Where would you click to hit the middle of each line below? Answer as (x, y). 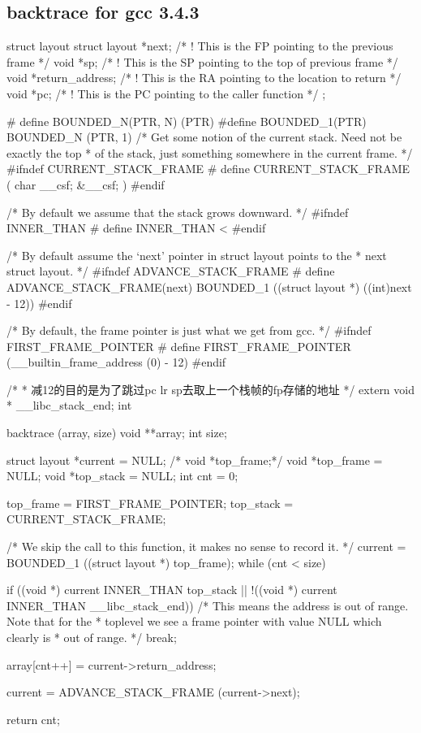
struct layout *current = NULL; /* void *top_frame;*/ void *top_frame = (195, 460)
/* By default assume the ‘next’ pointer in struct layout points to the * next (197, 255)
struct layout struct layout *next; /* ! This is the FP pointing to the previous (200, 46)
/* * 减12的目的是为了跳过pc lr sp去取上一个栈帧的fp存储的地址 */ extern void (210, 389)
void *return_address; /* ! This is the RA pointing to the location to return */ (204, 78)
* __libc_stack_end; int (69, 405)
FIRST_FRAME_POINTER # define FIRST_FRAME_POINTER (179, 346)
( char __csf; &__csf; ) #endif (86, 184)
